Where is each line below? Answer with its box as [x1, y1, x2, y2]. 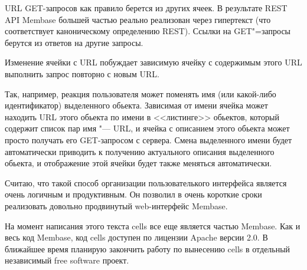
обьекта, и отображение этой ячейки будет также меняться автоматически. [5, 157, 272, 169]
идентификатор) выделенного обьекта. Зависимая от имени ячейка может [5, 99, 268, 111]
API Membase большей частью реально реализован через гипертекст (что [5, 13, 271, 25]
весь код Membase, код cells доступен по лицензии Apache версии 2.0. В [5, 231, 268, 243]
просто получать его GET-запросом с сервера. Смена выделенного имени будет [5, 133, 292, 146]
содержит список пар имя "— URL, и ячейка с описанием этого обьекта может [5, 122, 290, 134]
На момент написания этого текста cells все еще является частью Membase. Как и [5, 219, 301, 232]
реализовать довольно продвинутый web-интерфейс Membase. [5, 199, 228, 212]
